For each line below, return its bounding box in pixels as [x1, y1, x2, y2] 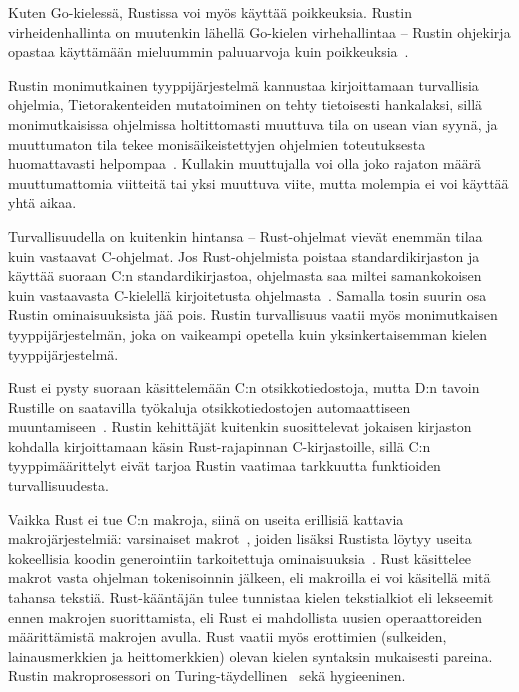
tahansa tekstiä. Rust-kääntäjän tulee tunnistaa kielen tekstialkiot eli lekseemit [8, 587, 494, 608]
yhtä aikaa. [8, 192, 77, 213]
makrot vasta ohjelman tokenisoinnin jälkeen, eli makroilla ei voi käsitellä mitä [8, 567, 491, 588]
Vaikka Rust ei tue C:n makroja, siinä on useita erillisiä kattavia [8, 508, 404, 529]
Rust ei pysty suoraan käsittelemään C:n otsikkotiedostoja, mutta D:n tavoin [8, 377, 480, 398]
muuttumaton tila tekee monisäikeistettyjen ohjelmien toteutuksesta [8, 133, 426, 154]
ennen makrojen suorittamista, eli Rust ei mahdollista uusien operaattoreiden [8, 606, 483, 627]
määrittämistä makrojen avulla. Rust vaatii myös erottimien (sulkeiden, [8, 626, 447, 647]
